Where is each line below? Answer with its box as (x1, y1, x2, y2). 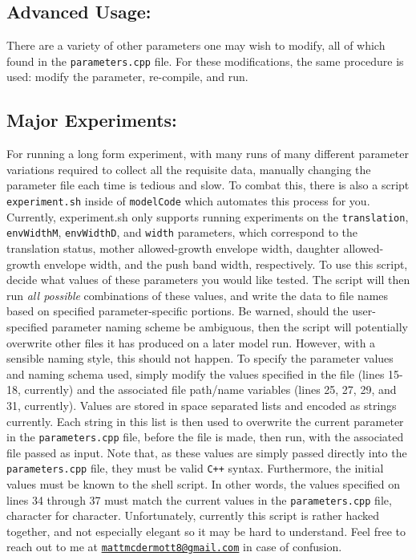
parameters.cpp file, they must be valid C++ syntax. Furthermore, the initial (6, 460, 384, 477)
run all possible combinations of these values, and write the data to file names (6, 286, 389, 303)
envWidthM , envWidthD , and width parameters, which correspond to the (6, 224, 358, 241)
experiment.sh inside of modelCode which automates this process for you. (6, 193, 370, 209)
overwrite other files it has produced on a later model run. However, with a (6, 334, 376, 351)
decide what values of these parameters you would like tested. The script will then (6, 271, 410, 288)
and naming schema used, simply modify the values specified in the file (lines (6, 365, 385, 382)
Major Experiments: (6, 108, 177, 132)
